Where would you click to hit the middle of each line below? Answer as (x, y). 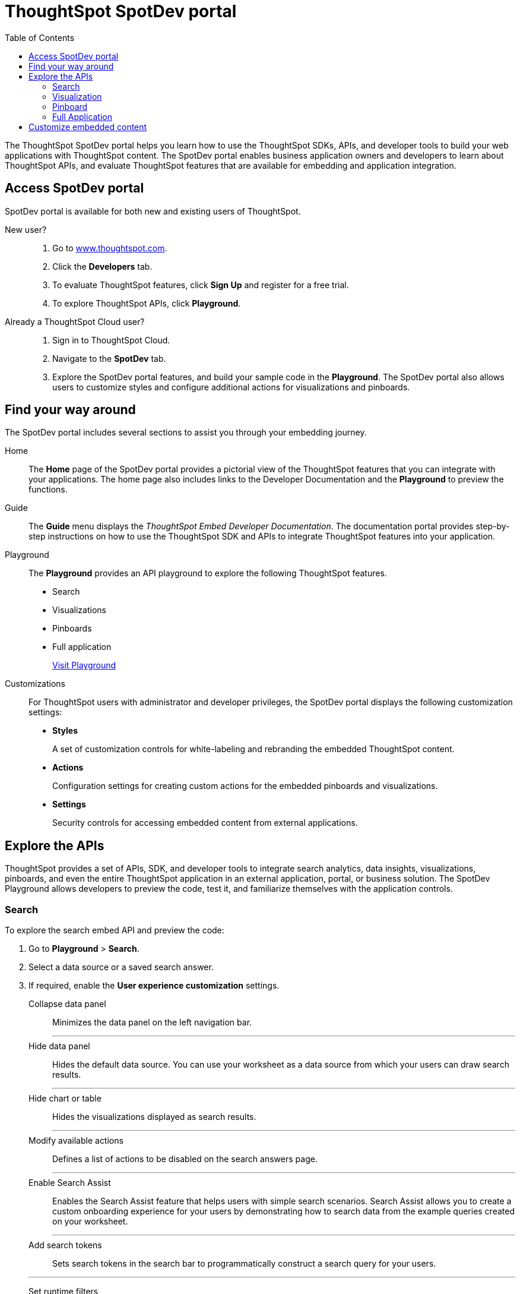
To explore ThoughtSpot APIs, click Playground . (147, 303)
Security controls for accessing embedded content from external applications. (205, 823)
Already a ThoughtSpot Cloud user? (75, 321)
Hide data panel (59, 1046)
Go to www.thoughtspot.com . (110, 248)
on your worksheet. (90, 1222)
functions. (48, 490)
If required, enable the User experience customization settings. (154, 986)
